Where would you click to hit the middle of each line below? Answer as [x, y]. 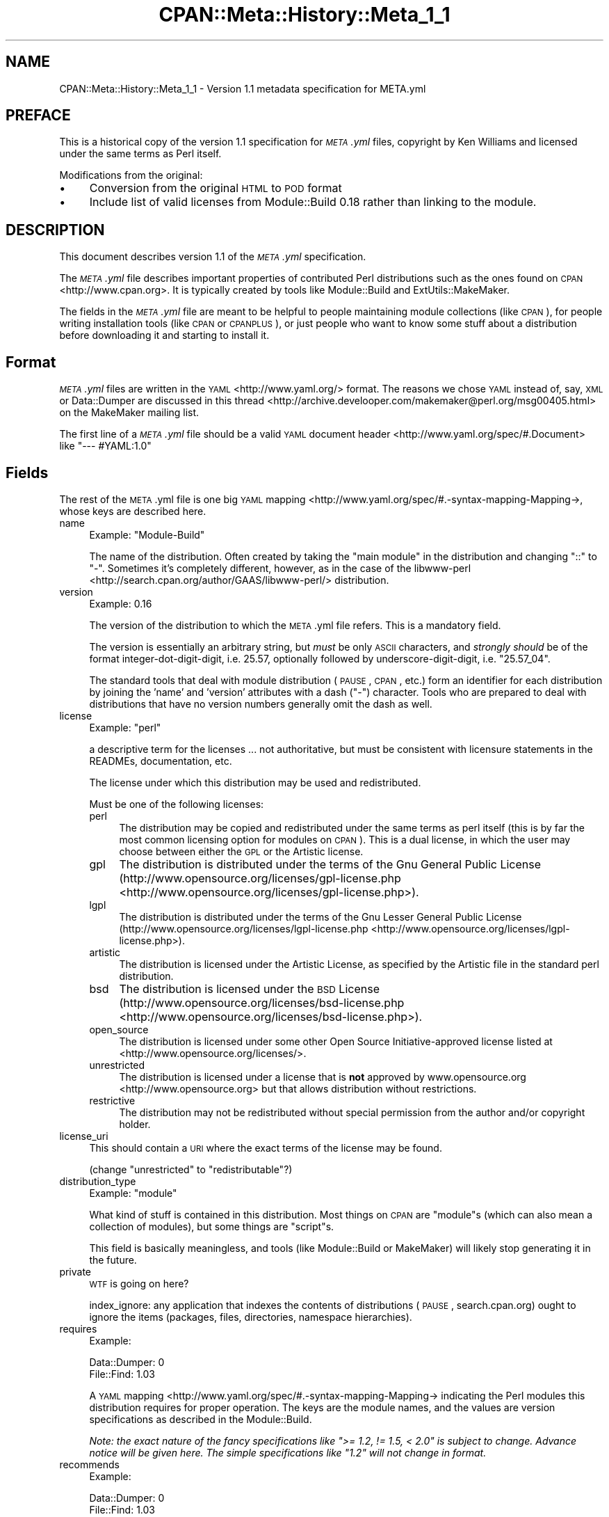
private [75, 1271]
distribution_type [98, 1181]
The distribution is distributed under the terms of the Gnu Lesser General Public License [320, 916]
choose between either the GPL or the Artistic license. [241, 851]
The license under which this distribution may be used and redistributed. [255, 782]
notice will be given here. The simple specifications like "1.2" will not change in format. [288, 1452]
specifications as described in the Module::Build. [201, 1419]
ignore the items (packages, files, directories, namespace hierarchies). [251, 1317]
